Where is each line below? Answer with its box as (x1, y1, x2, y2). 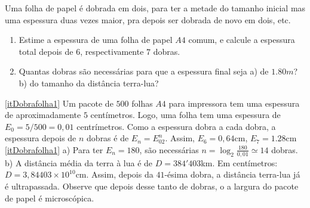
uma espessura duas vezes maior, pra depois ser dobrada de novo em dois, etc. (5, 13, 291, 26)
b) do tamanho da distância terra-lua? (19, 76, 159, 89)
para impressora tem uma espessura (168, 97, 300, 109)
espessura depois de (5, 132, 76, 144)
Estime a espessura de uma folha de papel (19, 33, 173, 46)
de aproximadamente (5, 108, 81, 121)
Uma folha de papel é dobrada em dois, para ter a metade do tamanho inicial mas (5, 2, 306, 14)
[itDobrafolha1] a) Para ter (5, 143, 103, 156)
